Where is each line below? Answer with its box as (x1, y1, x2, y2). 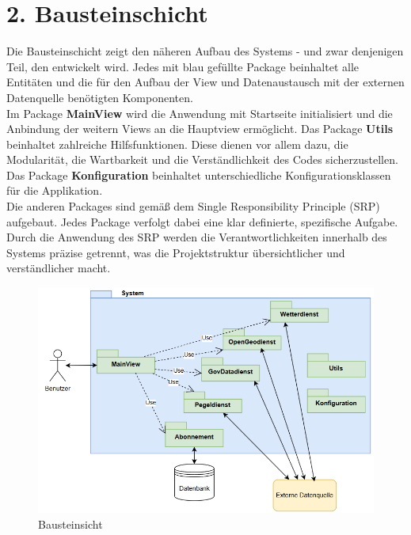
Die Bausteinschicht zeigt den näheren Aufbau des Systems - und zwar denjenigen (6, 43, 404, 59)
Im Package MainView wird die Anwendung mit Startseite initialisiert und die (6, 104, 393, 121)
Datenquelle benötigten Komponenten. (6, 89, 193, 105)
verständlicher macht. (6, 260, 111, 276)
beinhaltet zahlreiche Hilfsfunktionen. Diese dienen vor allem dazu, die (6, 135, 348, 152)
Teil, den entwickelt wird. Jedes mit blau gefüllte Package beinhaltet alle (6, 58, 359, 74)
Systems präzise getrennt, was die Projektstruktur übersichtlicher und (6, 244, 345, 260)
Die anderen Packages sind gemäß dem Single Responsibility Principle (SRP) (6, 198, 380, 214)
